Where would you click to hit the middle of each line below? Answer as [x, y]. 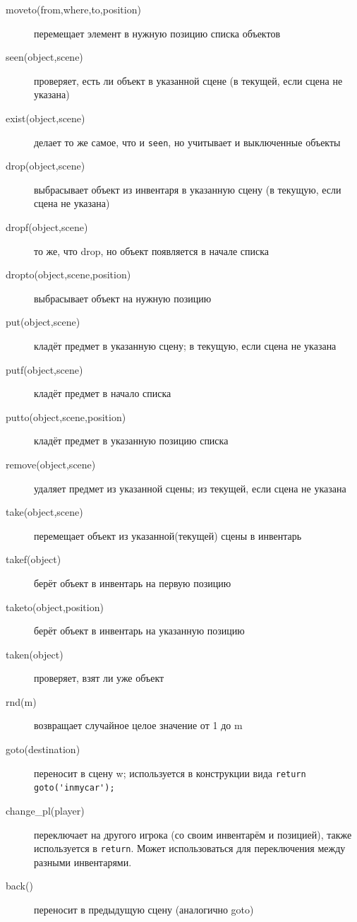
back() [19, 886]
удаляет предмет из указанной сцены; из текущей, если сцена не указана [190, 488]
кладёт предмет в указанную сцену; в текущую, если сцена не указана [185, 345]
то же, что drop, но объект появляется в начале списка [152, 250]
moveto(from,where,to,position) [73, 9]
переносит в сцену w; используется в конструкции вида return [170, 773]
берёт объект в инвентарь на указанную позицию [139, 631]
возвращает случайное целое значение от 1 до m [138, 725]
